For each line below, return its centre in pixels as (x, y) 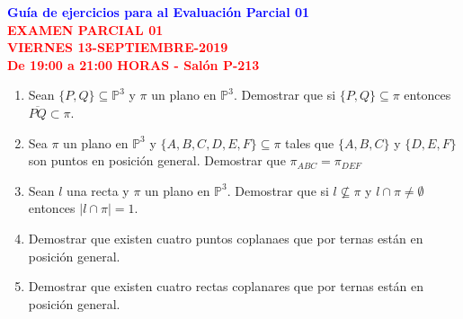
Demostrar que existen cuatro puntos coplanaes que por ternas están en (226, 238)
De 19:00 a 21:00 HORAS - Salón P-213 (134, 64)
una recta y (98, 190)
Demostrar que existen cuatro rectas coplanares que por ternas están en (226, 286)
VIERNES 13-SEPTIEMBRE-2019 (118, 47)
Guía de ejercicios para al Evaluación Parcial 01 (159, 12)
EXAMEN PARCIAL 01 (85, 29)
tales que (310, 142)
